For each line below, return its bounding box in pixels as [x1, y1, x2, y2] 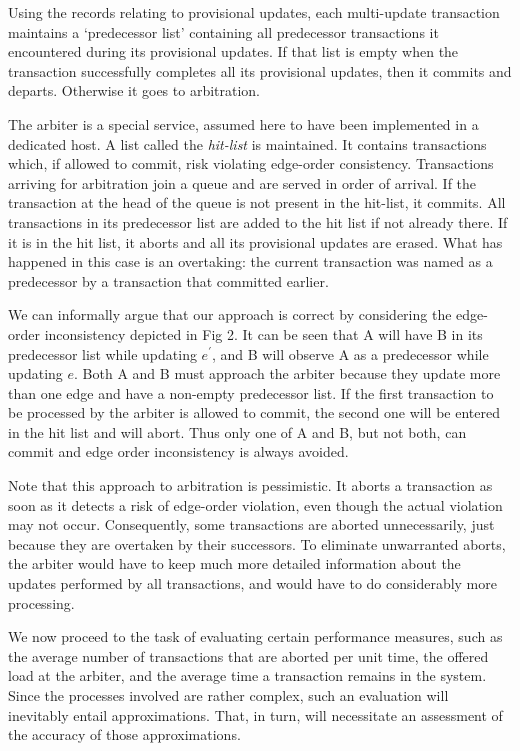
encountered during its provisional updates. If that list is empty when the [8, 41, 459, 62]
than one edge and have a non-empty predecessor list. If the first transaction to [8, 382, 494, 403]
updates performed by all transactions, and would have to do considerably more [8, 573, 497, 594]
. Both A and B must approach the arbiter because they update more [74, 363, 501, 384]
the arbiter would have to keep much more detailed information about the [8, 553, 461, 574]
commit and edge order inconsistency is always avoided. [8, 441, 349, 462]
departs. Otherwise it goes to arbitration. [8, 80, 261, 101]
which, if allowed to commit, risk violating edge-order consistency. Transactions [8, 153, 494, 174]
